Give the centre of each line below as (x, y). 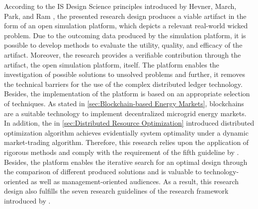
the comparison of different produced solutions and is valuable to (103, 172)
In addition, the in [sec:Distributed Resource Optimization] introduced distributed (129, 123)
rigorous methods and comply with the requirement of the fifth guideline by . (122, 152)
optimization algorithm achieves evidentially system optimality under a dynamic (126, 132)
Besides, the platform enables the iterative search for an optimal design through (126, 162)
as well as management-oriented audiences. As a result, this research (135, 181)
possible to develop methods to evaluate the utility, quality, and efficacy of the (123, 45)
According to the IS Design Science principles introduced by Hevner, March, (120, 6)
